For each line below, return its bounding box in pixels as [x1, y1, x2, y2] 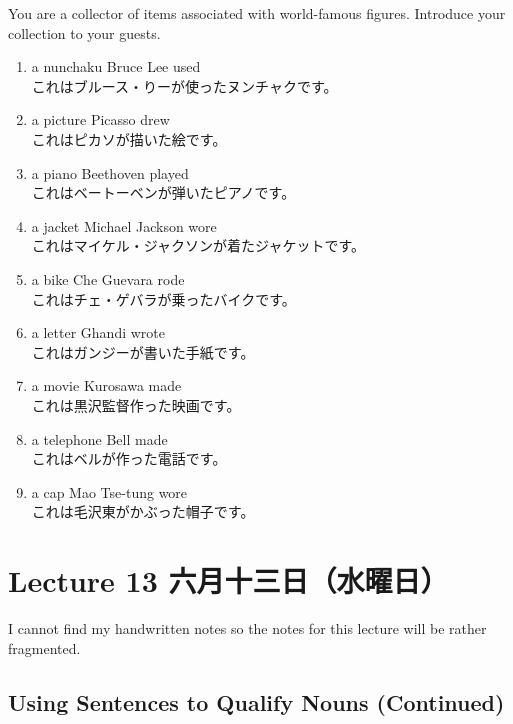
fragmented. [8, 637, 81, 658]
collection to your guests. [8, 22, 161, 43]
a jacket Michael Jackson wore [31, 215, 217, 236]
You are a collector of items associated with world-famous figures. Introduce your [8, 3, 506, 23]
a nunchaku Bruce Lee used [31, 56, 201, 77]
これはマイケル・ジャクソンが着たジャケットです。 [31, 235, 365, 256]
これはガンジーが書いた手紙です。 [31, 341, 255, 362]
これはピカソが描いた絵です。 [31, 128, 227, 149]
